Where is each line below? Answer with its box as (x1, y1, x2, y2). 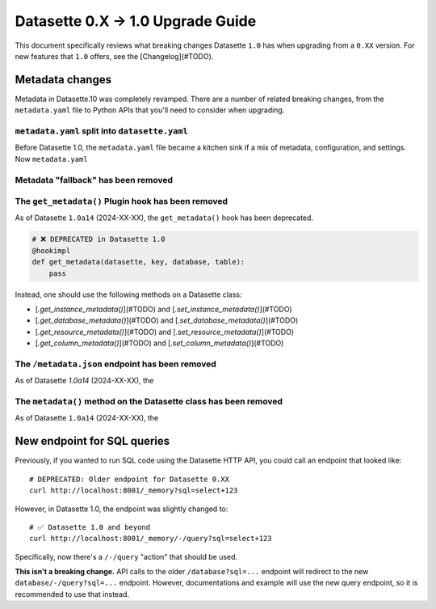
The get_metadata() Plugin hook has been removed (15, 196, 228, 207)
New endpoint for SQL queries (15, 434, 170, 448)
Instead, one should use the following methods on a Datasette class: (15, 290, 242, 299)
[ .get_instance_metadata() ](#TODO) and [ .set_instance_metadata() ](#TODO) (35, 304, 292, 314)
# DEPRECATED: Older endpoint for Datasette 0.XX (29, 474, 230, 484)
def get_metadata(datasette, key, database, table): (31, 257, 245, 267)
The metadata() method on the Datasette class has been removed (15, 396, 283, 408)
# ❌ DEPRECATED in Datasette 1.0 (31, 235, 166, 244)
